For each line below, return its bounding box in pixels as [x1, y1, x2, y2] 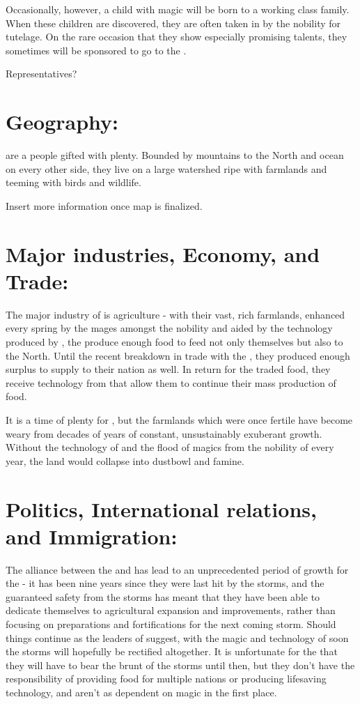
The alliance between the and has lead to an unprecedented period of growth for [6, 562, 349, 576]
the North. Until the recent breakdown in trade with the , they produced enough [6, 348, 350, 362]
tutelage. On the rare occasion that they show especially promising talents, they [6, 29, 347, 44]
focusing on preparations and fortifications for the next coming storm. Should [6, 617, 336, 631]
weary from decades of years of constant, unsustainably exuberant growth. [6, 426, 322, 441]
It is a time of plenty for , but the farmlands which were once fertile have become [6, 412, 353, 427]
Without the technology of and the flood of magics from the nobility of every [6, 440, 334, 454]
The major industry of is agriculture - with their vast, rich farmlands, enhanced [6, 307, 345, 321]
